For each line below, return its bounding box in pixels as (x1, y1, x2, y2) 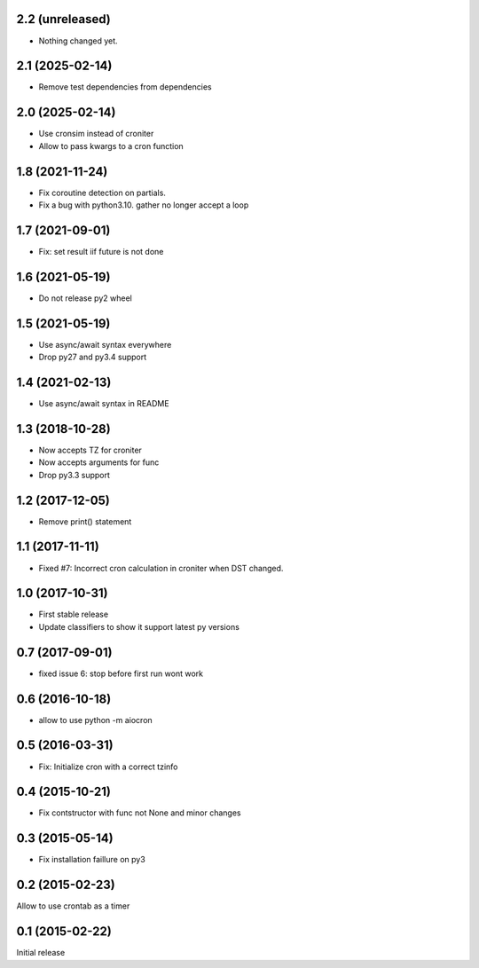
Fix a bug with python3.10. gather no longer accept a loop (38, 200, 249, 210)
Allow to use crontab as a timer (16, 901, 130, 911)
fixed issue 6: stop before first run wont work (38, 668, 204, 679)
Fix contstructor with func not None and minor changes (38, 807, 241, 818)
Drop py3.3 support (38, 469, 111, 480)
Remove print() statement (38, 515, 132, 527)
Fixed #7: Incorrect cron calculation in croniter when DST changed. (38, 563, 284, 573)
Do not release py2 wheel (38, 293, 132, 303)
